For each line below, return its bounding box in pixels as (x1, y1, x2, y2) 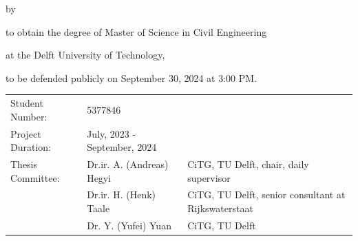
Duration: (10, 140, 51, 154)
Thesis (10, 157, 38, 171)
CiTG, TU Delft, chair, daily (187, 157, 309, 171)
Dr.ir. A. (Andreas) (87, 157, 169, 171)
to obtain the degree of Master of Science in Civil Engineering (6, 24, 267, 39)
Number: (10, 109, 48, 123)
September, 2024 (87, 140, 157, 154)
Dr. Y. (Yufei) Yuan (87, 218, 171, 232)
